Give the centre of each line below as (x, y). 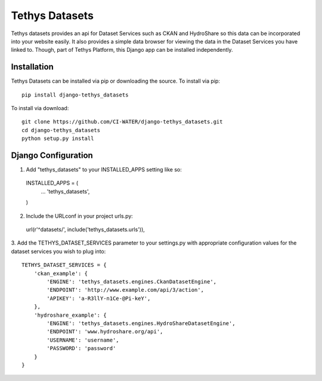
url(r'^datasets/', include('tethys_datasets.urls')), (86, 230)
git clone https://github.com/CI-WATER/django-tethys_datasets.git (122, 122)
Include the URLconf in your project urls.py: (80, 216)
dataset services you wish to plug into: (58, 251)
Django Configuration (52, 155)
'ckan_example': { (61, 273)
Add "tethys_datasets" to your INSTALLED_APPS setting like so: (104, 170)
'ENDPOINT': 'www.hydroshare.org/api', (105, 332)
